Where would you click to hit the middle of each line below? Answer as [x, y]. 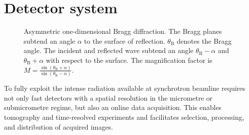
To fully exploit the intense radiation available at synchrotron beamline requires [125, 88]
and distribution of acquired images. [59, 126]
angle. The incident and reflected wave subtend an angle [109, 50]
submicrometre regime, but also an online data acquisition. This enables [113, 107]
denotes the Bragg [204, 40]
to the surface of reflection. [124, 40]
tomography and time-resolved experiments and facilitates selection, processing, [124, 117]
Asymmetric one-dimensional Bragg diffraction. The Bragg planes [123, 31]
